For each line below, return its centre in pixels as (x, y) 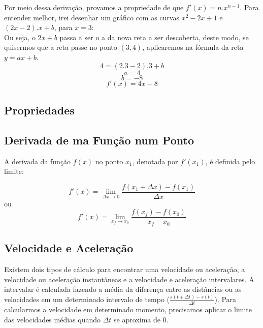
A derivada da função (38, 161)
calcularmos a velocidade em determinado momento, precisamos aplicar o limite (128, 309)
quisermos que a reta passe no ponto (61, 47)
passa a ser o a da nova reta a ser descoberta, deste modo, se (154, 37)
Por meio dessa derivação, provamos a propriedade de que (94, 7)
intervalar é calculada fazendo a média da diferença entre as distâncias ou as (123, 289)
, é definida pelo (230, 161)
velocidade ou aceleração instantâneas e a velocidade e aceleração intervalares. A (129, 279)
